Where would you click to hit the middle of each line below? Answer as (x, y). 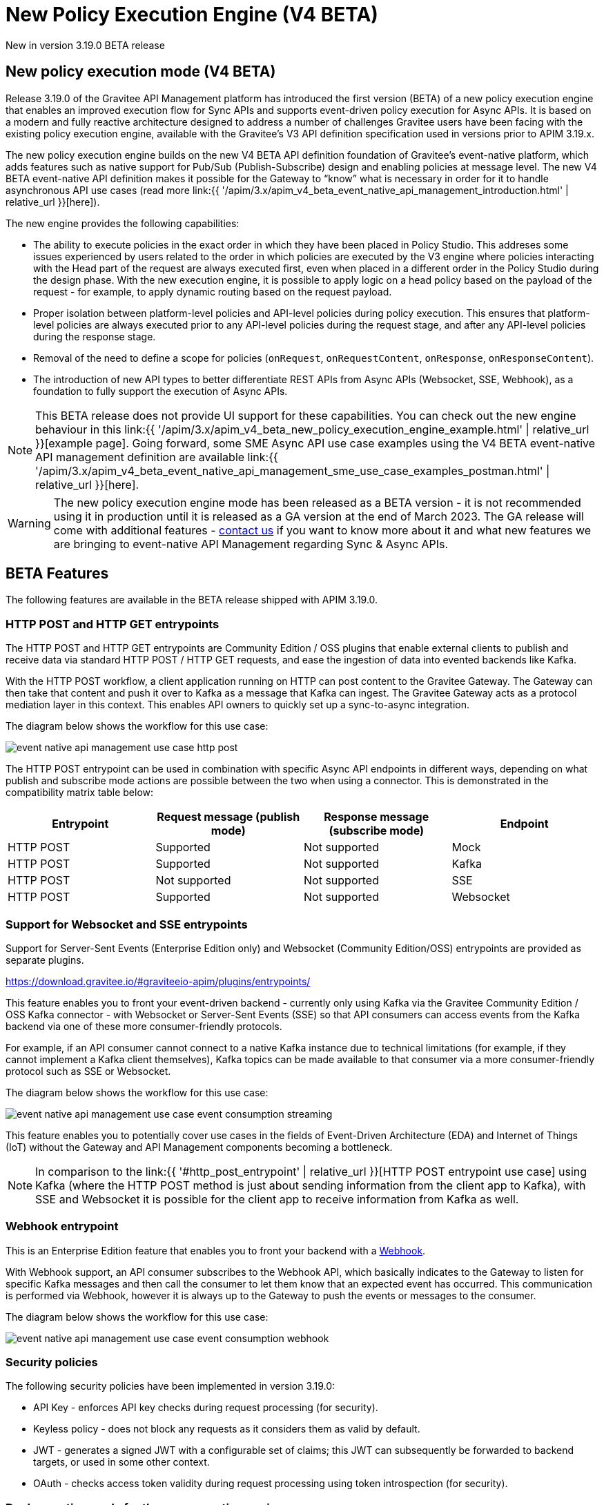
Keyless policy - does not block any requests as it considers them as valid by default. (227, 1429)
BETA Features (57, 574)
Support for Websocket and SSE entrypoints (127, 924)
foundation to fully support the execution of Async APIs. (160, 391)
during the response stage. (95, 336)
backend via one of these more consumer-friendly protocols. (144, 1026)
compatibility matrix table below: (80, 793)
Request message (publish (228, 817)
